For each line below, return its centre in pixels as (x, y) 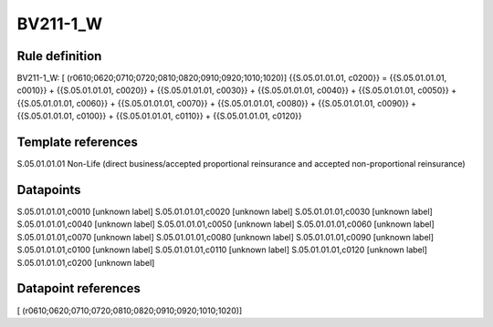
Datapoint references (79, 288)
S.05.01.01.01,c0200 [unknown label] (86, 262)
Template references (78, 143)
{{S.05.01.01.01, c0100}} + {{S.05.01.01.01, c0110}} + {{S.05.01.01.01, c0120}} (160, 116)
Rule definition (59, 56)
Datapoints (49, 190)
